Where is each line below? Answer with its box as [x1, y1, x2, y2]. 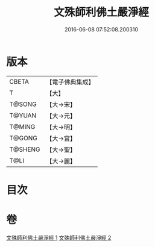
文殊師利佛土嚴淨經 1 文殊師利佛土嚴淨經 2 [6, 234, 112, 241]
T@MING [9, 122, 36, 131]
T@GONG [9, 134, 37, 142]
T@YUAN [9, 111, 37, 119]
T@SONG [9, 100, 37, 108]
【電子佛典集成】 [46, 78, 95, 86]
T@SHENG [9, 145, 40, 154]
